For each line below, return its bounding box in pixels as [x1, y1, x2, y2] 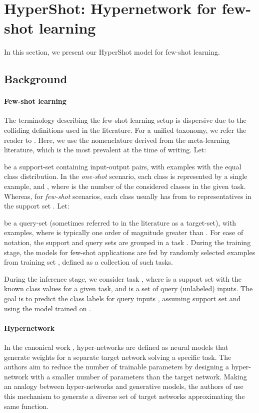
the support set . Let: [4, 200, 69, 211]
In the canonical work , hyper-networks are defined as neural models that [4, 341, 228, 352]
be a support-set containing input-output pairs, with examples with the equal [4, 161, 241, 171]
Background [4, 71, 67, 87]
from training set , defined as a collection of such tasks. [4, 257, 173, 267]
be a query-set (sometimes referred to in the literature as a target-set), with [4, 217, 236, 228]
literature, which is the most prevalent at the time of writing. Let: [4, 144, 206, 155]
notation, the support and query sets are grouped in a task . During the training [4, 237, 251, 248]
